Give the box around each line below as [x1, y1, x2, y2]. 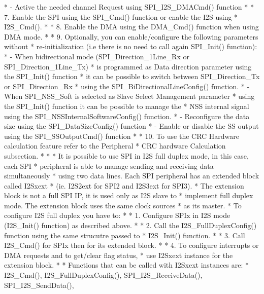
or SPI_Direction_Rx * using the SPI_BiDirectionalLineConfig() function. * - [4, 81, 250, 91]
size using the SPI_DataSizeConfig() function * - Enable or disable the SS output [4, 121, 259, 131]
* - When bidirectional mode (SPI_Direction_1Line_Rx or [4, 51, 189, 61]
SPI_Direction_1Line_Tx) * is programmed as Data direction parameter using [4, 61, 252, 71]
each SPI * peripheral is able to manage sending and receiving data [4, 160, 214, 171]
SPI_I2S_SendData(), [4, 279, 74, 290]
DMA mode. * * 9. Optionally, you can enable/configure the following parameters [4, 31, 258, 42]
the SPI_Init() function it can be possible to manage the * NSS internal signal [4, 100, 249, 111]
